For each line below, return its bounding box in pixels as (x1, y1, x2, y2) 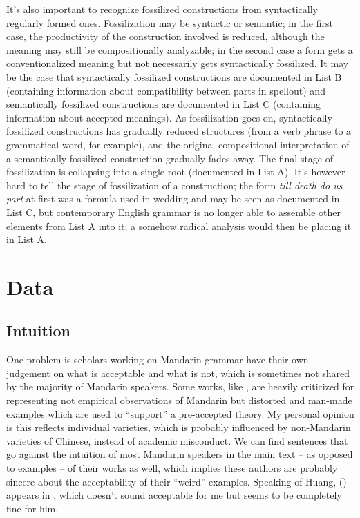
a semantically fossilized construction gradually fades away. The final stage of (6, 151, 334, 165)
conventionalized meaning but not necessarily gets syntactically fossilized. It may (6, 56, 349, 70)
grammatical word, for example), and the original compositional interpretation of (6, 137, 350, 151)
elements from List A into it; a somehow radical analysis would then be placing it (6, 218, 352, 233)
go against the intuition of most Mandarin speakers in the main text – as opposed (6, 447, 353, 461)
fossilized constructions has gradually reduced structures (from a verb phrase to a (6, 124, 352, 138)
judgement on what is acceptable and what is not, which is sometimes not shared (6, 365, 350, 380)
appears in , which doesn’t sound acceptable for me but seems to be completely (6, 488, 342, 502)
